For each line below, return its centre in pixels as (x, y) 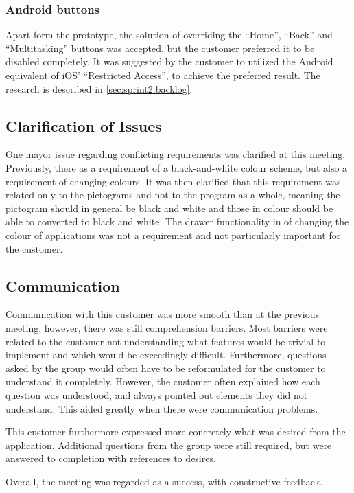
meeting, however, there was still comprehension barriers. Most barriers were (167, 327)
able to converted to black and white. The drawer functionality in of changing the (177, 221)
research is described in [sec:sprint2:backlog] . (99, 88)
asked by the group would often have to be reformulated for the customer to (166, 368)
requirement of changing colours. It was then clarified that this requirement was (173, 181)
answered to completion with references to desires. (111, 458)
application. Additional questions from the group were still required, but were (169, 445)
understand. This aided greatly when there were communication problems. (162, 408)
